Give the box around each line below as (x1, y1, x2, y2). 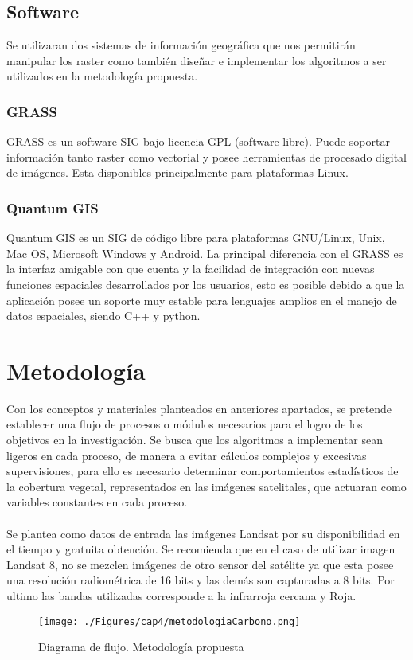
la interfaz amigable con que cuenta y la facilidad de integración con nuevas (6, 260, 375, 277)
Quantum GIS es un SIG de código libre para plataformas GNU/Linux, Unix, (6, 229, 385, 246)
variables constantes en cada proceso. (6, 494, 188, 510)
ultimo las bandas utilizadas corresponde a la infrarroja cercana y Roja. (6, 588, 357, 604)
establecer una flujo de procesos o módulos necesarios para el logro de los (6, 416, 363, 432)
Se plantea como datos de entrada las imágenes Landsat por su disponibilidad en (6, 525, 400, 541)
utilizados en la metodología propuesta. (6, 68, 198, 84)
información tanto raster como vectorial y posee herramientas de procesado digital (6, 148, 407, 165)
